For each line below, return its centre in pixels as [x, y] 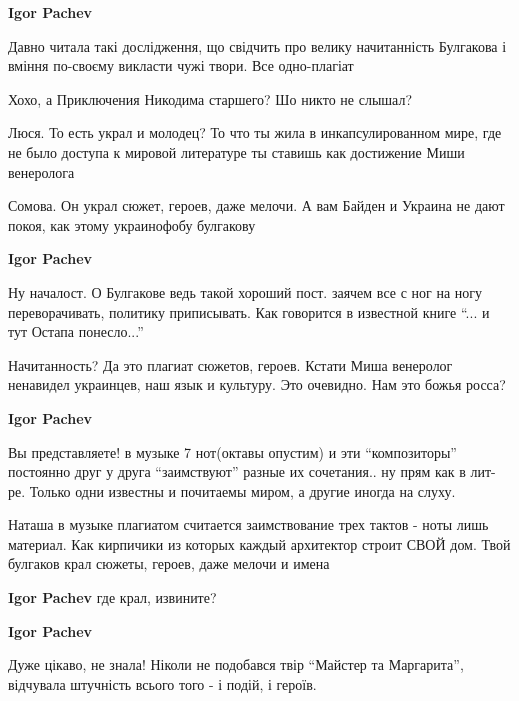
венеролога [41, 171]
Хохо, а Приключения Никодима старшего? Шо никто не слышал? [210, 98]
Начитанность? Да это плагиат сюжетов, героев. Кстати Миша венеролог [230, 364]
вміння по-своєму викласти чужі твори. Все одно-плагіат [181, 65]
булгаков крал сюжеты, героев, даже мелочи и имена [169, 563]
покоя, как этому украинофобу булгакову [132, 224]
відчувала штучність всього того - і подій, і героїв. [162, 683]
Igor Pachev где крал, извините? [112, 597]
